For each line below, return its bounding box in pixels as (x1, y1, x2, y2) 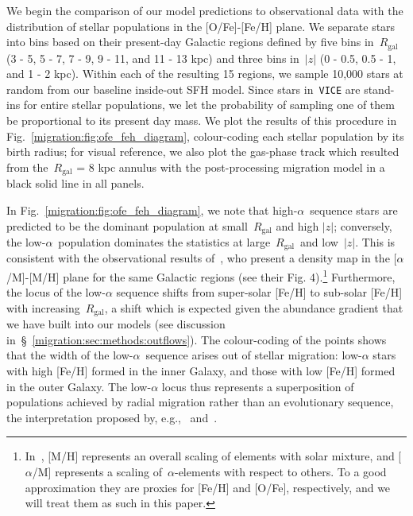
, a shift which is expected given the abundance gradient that (104, 299, 403, 316)
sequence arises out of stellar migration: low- (145, 347, 362, 363)
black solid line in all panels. (6, 175, 145, 192)
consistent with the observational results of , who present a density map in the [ (6, 250, 397, 266)
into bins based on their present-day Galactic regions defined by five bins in (6, 33, 374, 50)
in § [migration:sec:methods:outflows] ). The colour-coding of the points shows (6, 331, 387, 347)
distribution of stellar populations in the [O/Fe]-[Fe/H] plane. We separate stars (6, 17, 396, 34)
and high (276, 217, 319, 234)
